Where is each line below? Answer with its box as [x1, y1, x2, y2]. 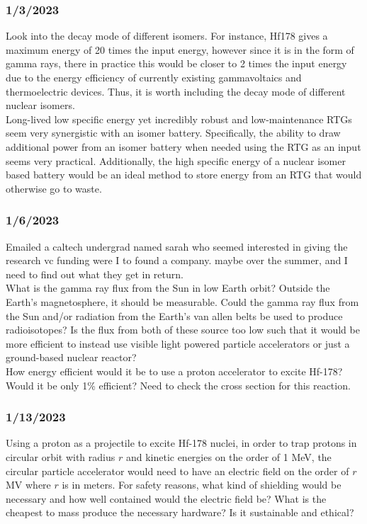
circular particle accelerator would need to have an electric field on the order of [6, 463, 349, 478]
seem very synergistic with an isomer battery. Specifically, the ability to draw [6, 125, 341, 140]
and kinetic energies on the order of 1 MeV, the [125, 449, 332, 464]
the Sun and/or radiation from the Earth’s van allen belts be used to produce [6, 308, 343, 323]
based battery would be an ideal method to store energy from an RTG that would [6, 167, 362, 182]
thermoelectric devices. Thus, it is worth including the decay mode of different [6, 84, 346, 98]
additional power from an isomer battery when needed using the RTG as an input [6, 139, 361, 154]
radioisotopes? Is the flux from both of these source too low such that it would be [6, 322, 360, 337]
